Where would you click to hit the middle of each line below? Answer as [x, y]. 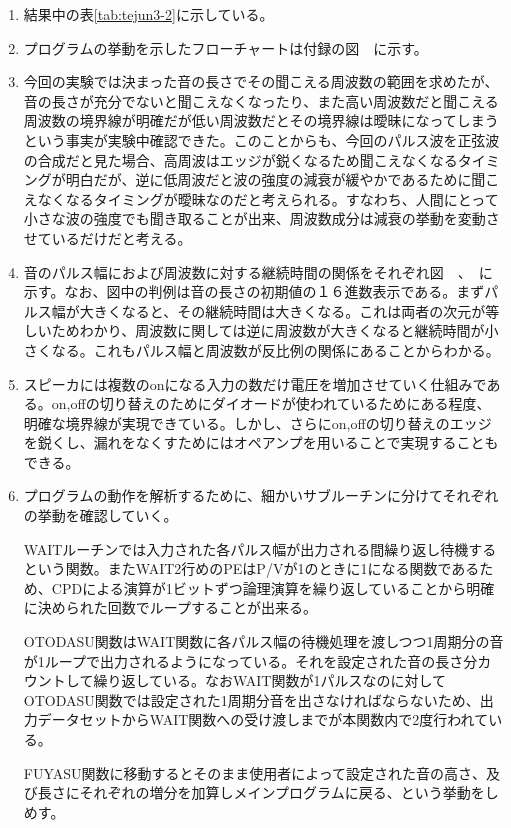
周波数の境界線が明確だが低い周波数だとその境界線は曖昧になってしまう [261, 120]
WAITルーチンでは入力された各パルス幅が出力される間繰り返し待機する [260, 548]
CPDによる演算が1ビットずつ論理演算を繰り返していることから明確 [273, 587]
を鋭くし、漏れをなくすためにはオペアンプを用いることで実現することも [261, 442]
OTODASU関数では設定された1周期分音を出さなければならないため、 [251, 699]
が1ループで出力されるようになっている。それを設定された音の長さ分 [250, 660]
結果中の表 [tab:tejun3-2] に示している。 [148, 14]
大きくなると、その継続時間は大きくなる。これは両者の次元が [282, 310]
